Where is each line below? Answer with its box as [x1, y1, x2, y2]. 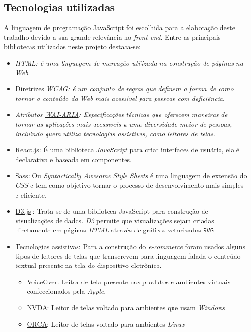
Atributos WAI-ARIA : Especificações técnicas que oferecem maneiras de [15, 109, 228, 119]
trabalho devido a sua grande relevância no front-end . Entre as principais [4, 32, 221, 42]
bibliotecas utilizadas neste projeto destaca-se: [4, 41, 141, 51]
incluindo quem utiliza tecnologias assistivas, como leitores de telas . [15, 128, 215, 138]
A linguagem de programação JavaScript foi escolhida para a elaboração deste [4, 22, 235, 33]
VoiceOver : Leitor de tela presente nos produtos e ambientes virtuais [27, 276, 231, 286]
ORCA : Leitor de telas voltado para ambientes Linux [27, 318, 185, 329]
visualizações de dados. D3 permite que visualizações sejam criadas [15, 215, 214, 225]
